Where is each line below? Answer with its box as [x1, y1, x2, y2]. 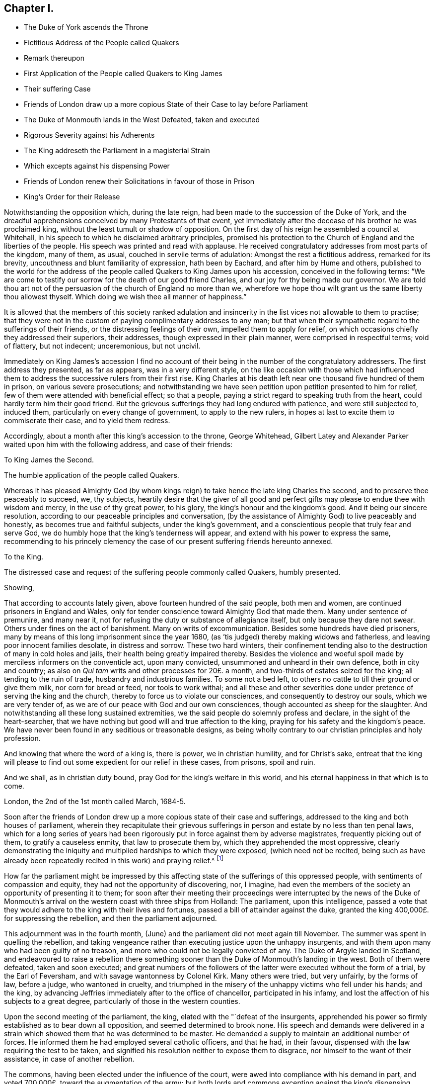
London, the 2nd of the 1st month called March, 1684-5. [4, 797, 186, 806]
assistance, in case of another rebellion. [4, 1055, 135, 1064]
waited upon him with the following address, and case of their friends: [4, 440, 233, 449]
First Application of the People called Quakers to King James [24, 69, 222, 78]
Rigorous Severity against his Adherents [24, 131, 155, 140]
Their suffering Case [24, 85, 91, 93]
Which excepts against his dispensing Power [24, 162, 170, 171]
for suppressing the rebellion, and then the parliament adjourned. [4, 914, 217, 923]
